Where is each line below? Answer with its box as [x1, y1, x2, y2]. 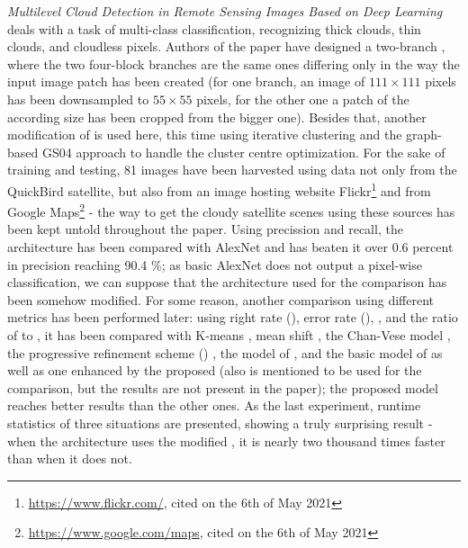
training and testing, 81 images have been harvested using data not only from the [7, 160, 457, 179]
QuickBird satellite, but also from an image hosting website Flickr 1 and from [7, 178, 431, 200]
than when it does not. [7, 449, 132, 468]
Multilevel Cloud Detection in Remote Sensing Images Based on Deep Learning [7, 2, 443, 20]
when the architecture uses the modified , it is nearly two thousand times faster [7, 431, 445, 450]
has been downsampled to [7, 89, 149, 108]
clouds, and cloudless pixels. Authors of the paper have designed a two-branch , [7, 37, 445, 56]
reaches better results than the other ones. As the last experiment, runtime [7, 396, 421, 415]
